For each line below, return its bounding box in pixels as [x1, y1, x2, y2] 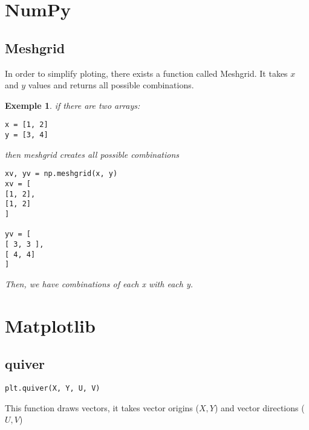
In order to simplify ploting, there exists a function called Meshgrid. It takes [5, 67, 288, 79]
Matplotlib [5, 313, 96, 337]
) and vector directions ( [214, 401, 305, 414]
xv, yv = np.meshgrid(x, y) [5, 169, 118, 178]
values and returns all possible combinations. [28, 79, 194, 91]
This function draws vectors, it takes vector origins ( [5, 401, 199, 414]
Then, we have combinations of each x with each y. [5, 277, 193, 290]
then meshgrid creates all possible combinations [5, 148, 180, 160]
